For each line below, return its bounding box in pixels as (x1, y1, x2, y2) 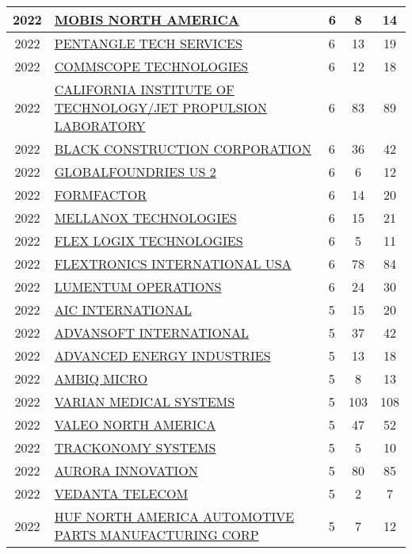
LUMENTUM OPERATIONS (54, 277, 222, 296)
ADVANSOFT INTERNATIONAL (54, 323, 249, 342)
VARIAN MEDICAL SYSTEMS (54, 392, 235, 411)
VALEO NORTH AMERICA (54, 415, 216, 434)
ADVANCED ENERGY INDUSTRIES (54, 346, 271, 365)
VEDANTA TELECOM (54, 484, 189, 502)
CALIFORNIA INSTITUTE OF (54, 80, 235, 98)
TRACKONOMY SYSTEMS (54, 438, 216, 457)
